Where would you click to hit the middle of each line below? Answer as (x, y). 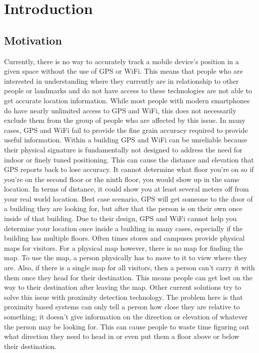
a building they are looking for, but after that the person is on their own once (123, 208)
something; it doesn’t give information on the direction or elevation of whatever (126, 317)
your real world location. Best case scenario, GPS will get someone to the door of (128, 198)
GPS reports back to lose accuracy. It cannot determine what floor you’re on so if (129, 169)
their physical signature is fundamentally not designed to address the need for (123, 149)
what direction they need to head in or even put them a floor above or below (122, 336)
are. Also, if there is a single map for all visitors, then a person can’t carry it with (129, 268)
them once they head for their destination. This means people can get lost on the (128, 277)
